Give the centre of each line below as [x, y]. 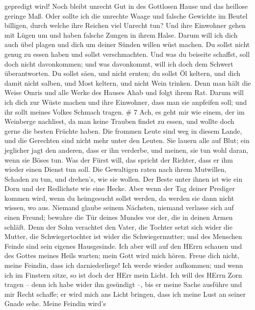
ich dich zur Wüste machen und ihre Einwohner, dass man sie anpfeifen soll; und [126, 102]
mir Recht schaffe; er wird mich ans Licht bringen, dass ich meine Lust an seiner [125, 294]
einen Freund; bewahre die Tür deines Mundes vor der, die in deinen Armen [119, 217]
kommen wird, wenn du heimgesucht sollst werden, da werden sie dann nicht [119, 198]
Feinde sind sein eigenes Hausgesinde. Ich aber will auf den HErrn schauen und [123, 246]
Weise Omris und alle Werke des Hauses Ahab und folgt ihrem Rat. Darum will [124, 92]
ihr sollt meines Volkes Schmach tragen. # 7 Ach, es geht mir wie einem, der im [125, 111]
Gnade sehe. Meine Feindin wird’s [55, 303]
